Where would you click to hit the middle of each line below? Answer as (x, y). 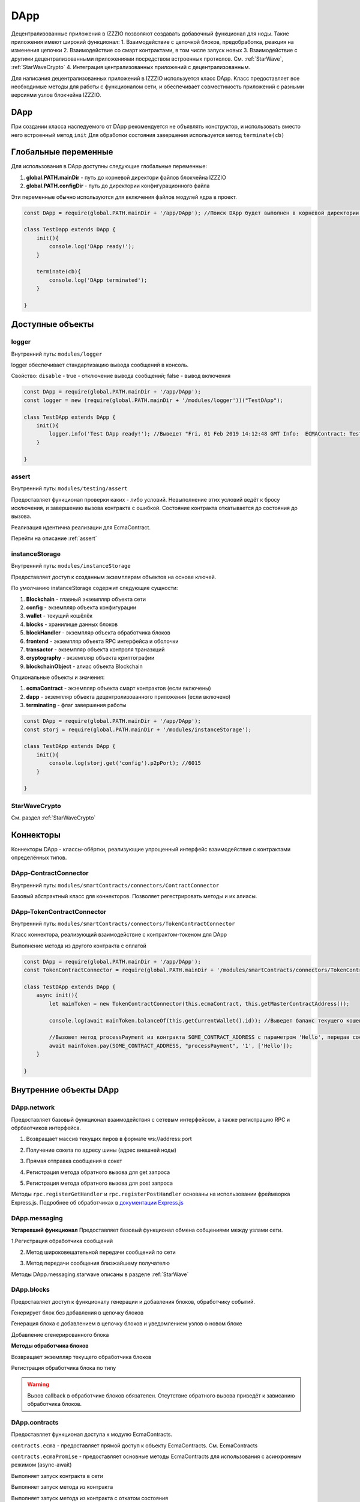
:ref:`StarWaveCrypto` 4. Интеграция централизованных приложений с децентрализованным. (130, 67)
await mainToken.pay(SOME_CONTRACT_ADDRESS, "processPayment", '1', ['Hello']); (171, 1046)
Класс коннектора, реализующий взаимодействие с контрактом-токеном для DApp (119, 935)
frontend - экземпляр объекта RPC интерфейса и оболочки (103, 641)
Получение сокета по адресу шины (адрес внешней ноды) (101, 1150)
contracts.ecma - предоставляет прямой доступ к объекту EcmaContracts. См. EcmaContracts (134, 1446)
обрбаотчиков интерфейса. (46, 1128)
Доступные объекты (52, 324)
